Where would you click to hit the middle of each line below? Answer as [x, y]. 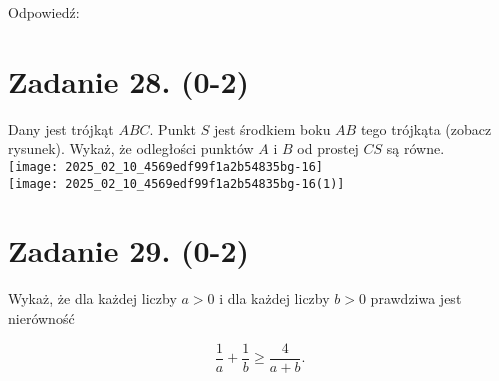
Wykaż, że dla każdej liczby [92, 298]
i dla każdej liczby [274, 298]
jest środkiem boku [272, 128]
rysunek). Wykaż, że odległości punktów [131, 148]
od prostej [328, 148]
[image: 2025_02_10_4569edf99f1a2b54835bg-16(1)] [176, 183]
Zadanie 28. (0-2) [128, 80]
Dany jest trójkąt [61, 128]
